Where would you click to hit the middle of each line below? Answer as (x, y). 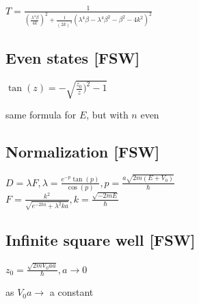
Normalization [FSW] (83, 152)
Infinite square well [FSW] (101, 240)
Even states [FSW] (73, 58)
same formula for (41, 115)
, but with (107, 115)
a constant (71, 292)
